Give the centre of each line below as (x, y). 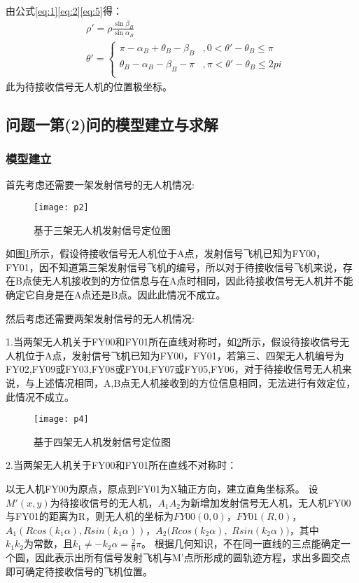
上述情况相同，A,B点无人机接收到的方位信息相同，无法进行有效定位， (195, 383)
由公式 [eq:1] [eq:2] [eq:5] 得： (64, 11)
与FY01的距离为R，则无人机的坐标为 (90, 516)
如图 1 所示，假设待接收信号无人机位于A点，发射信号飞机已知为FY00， (166, 253)
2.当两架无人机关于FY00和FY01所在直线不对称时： (121, 465)
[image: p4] (61, 419)
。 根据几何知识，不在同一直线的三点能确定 (241, 543)
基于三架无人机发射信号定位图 (102, 229)
